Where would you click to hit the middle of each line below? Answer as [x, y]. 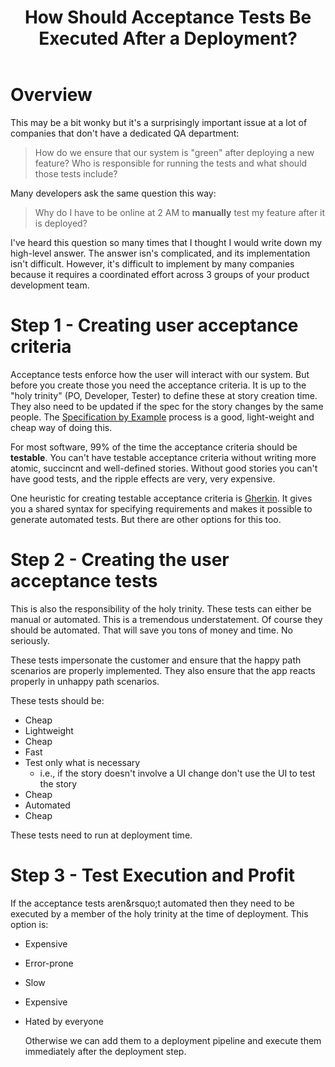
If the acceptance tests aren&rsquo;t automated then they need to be [152, 903]
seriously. [30, 640]
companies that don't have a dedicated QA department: [125, 133]
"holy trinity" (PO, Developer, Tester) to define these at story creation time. [164, 395]
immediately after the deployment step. [105, 1051]
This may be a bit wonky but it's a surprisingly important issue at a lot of [159, 122]
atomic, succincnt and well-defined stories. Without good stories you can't [164, 468]
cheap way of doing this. [61, 427]
